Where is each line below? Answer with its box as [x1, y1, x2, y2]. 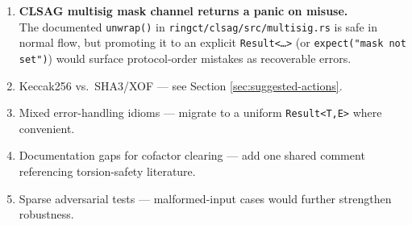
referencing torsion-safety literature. [19, 163, 196, 179]
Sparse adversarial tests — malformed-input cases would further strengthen [19, 190, 392, 206]
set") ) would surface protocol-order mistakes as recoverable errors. [19, 49, 352, 66]
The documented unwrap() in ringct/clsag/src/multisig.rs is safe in [19, 18, 377, 35]
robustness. [19, 206, 74, 223]
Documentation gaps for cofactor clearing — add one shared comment [19, 147, 365, 164]
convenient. [19, 119, 75, 136]
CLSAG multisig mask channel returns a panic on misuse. [19, 2, 348, 19]
